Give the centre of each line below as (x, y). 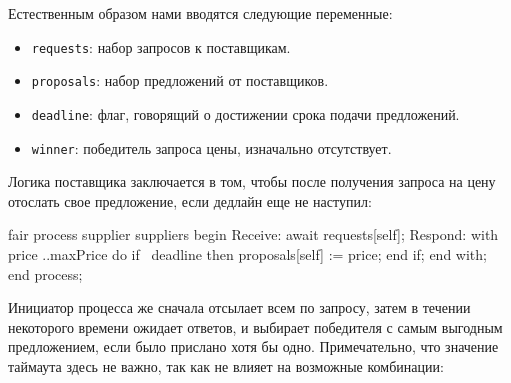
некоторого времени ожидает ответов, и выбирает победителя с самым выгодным (255, 326)
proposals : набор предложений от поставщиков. (180, 80)
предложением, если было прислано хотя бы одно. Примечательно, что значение (253, 346)
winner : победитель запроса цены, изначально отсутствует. (211, 147)
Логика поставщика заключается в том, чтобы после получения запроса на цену (252, 181)
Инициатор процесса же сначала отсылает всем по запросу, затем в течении (239, 307)
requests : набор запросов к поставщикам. (161, 46)
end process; (45, 273)
